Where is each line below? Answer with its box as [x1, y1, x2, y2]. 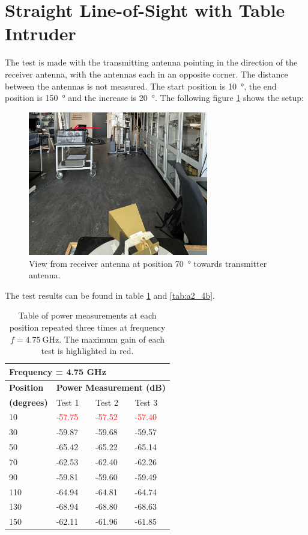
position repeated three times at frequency [9, 321, 166, 334]
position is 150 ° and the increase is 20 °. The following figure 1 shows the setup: [5, 91, 304, 104]
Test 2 [95, 396, 118, 408]
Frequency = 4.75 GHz [9, 365, 106, 378]
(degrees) [9, 396, 48, 408]
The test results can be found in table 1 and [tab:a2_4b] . [5, 289, 215, 301]
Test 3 [134, 396, 158, 408]
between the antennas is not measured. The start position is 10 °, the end [5, 79, 277, 92]
